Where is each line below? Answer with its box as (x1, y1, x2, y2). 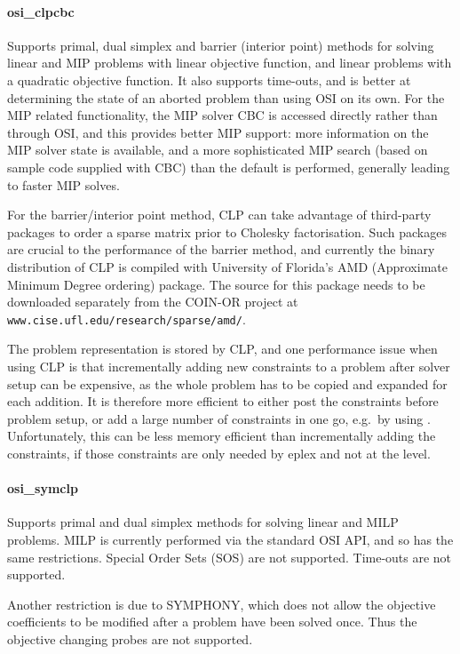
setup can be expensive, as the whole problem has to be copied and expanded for (7, 374, 448, 393)
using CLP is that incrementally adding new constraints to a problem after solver (7, 356, 450, 375)
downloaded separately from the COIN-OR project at (7, 292, 298, 311)
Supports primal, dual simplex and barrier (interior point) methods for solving (7, 36, 434, 54)
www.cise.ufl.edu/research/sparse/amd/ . (7, 309, 246, 328)
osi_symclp (7, 479, 78, 498)
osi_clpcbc (7, 2, 75, 20)
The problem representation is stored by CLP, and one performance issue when (7, 339, 438, 358)
